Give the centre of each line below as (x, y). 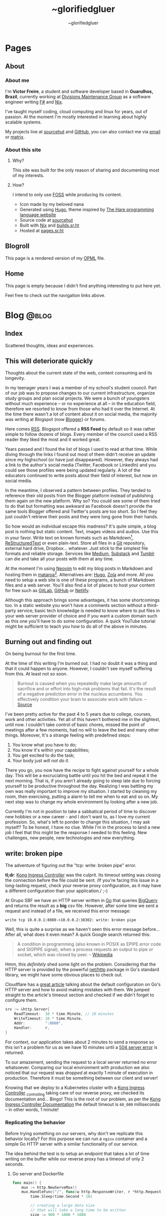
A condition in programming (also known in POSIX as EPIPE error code (89, 944)
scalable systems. (24, 122)
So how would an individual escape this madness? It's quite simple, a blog (81, 526)
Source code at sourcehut (46, 220)
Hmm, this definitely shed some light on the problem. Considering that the (81, 964)
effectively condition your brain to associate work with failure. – (82, 699)
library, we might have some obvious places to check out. (64, 975)
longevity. (15, 378)
